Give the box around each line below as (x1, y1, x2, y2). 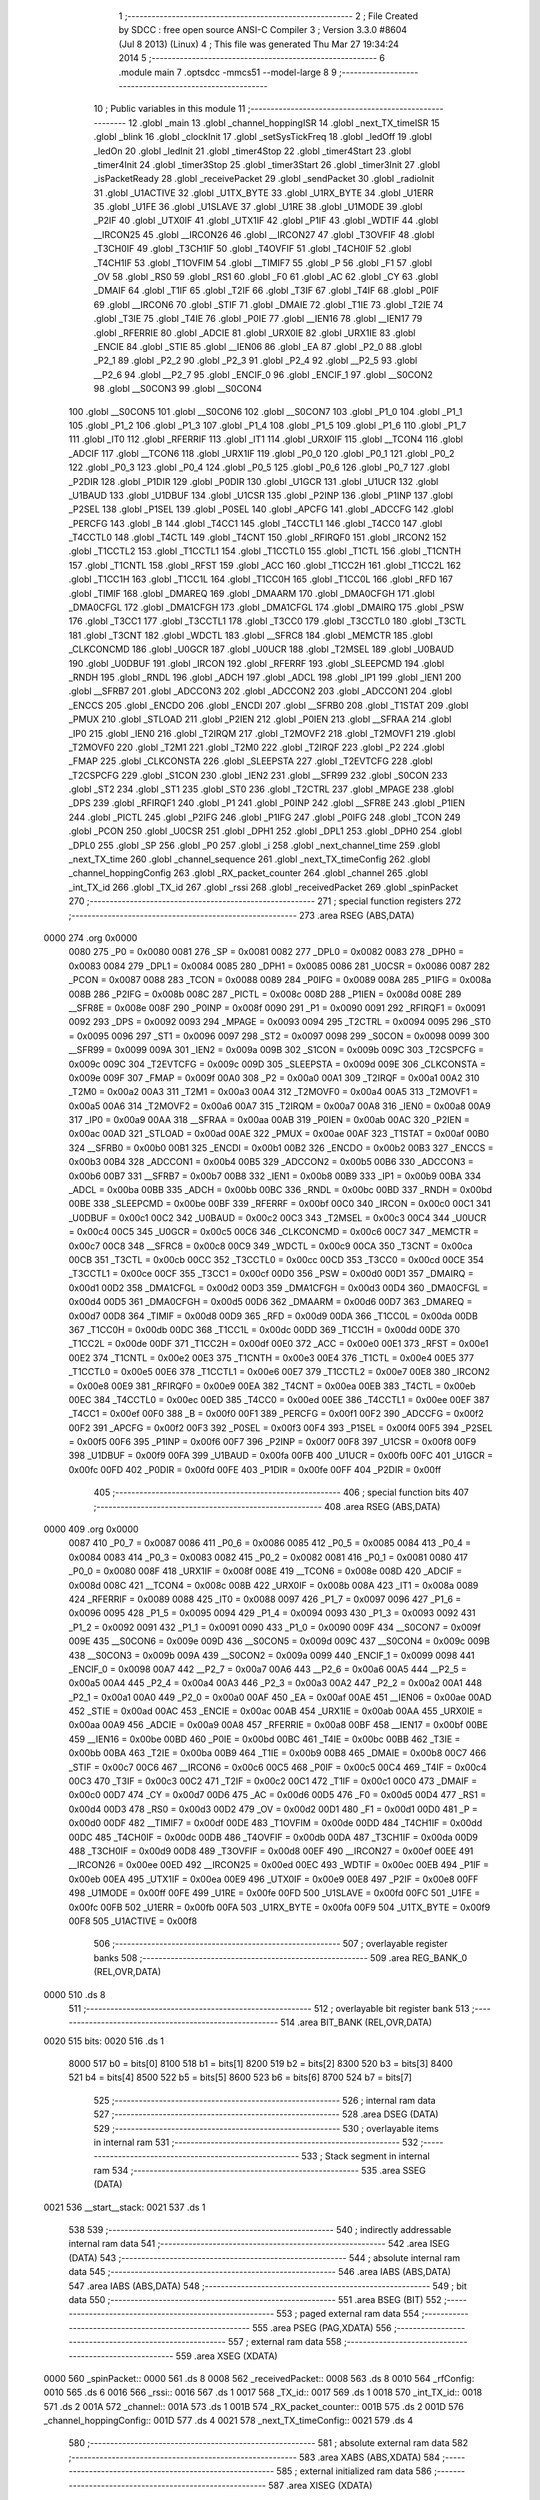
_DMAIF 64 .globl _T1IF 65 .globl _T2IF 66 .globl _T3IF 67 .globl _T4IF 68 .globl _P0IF (93, 285, 440, 297)
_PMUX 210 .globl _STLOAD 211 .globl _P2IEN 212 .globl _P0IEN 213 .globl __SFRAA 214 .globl (68, 713, 452, 725)
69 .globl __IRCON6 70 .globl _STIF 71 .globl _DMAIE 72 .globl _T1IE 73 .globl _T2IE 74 (93, 298, 444, 310)
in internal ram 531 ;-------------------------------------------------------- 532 (93, 2136, 419, 2149)
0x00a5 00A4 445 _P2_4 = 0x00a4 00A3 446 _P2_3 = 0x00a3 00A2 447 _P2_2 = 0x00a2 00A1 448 (68, 1677, 482, 1689)
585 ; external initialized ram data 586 (276, 2465, 432, 2477)
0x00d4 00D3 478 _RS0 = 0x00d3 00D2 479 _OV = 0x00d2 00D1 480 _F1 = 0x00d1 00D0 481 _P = (68, 1803, 479, 1815)
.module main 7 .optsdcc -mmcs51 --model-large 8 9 (118, 66, 337, 78)
